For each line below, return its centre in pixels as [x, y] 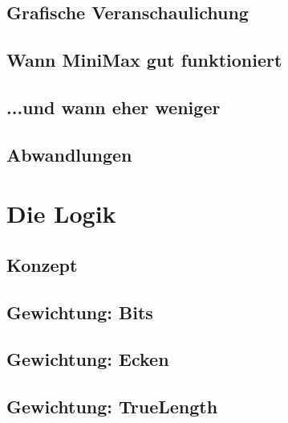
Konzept [42, 264]
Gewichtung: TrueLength [112, 407]
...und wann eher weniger [114, 107]
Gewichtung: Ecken [88, 359]
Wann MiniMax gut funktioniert [144, 60]
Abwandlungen [69, 154]
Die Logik [61, 214]
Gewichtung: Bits [80, 312]
